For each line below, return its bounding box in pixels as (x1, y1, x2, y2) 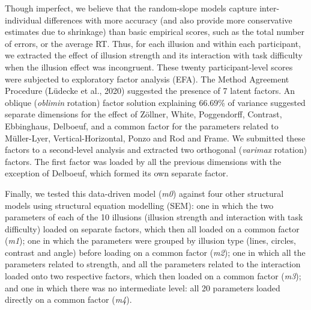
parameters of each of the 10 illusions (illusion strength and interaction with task (5, 211, 303, 223)
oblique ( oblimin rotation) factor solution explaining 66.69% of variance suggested (5, 96, 306, 108)
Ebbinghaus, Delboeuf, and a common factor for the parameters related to (5, 119, 279, 132)
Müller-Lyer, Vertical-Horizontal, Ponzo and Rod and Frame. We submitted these (5, 131, 306, 144)
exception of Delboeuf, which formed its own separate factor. (5, 167, 229, 179)
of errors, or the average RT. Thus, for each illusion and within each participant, (5, 37, 301, 49)
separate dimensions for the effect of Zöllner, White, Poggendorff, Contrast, (5, 108, 282, 120)
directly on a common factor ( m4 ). (5, 293, 132, 306)
